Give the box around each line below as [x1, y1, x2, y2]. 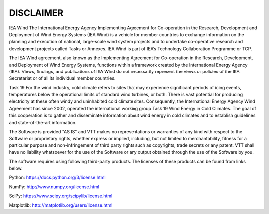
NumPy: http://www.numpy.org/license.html [9, 184, 100, 190]
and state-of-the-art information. [9, 119, 77, 125]
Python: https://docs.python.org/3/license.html [9, 174, 106, 181]
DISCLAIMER [9, 7, 64, 18]
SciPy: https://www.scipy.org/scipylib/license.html [9, 193, 113, 199]
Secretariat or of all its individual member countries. [9, 75, 116, 81]
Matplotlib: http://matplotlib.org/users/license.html [9, 202, 113, 208]
